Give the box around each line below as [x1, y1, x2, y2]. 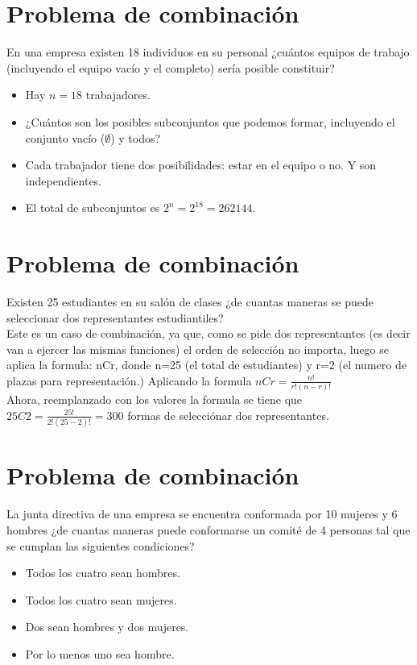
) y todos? [110, 129, 161, 146]
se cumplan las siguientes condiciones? [6, 537, 195, 554]
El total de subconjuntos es [25, 199, 160, 216]
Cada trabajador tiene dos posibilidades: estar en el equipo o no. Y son [25, 156, 377, 173]
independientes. [25, 172, 102, 189]
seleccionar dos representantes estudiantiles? [6, 309, 224, 326]
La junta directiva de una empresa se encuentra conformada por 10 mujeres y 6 [6, 505, 398, 522]
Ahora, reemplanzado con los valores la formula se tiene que [6, 391, 303, 408]
